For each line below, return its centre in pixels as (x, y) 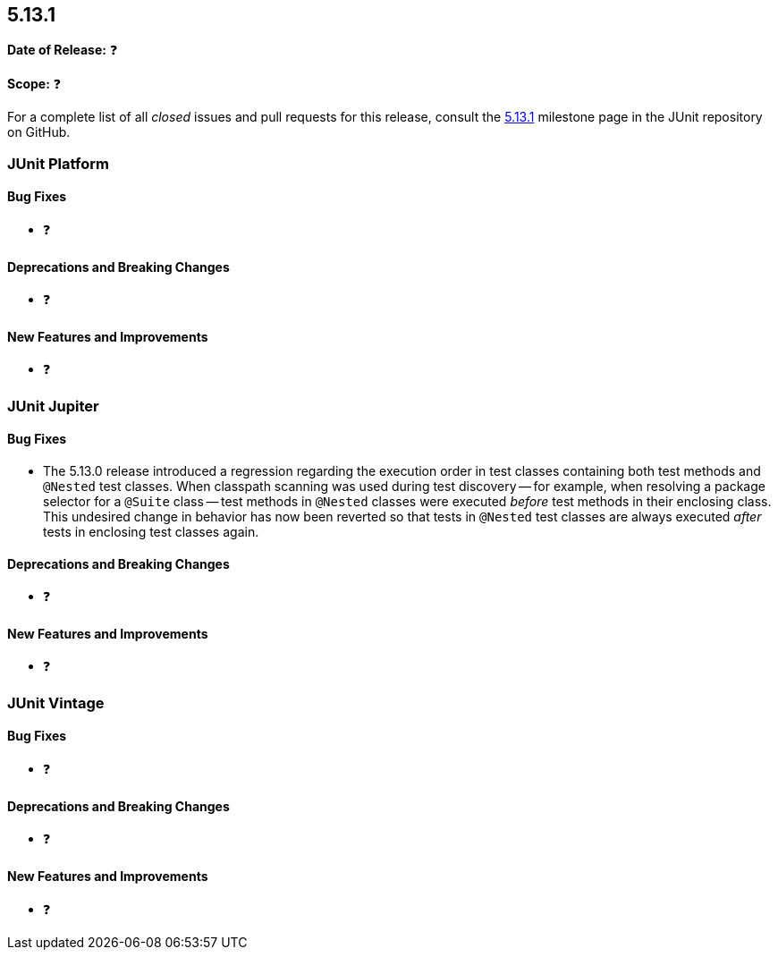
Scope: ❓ (34, 84)
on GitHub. (39, 132)
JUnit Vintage (56, 703)
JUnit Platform (58, 163)
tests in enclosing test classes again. (151, 532)
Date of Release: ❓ (63, 50)
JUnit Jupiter (53, 406)
